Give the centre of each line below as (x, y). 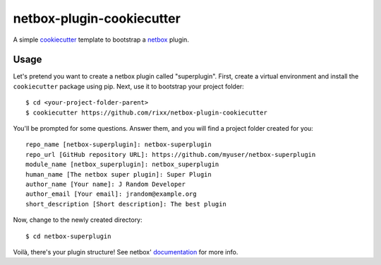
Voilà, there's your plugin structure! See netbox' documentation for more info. (126, 252)
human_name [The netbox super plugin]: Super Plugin (119, 174)
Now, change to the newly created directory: (78, 220)
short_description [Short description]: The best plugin (126, 204)
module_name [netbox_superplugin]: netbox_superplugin (122, 165)
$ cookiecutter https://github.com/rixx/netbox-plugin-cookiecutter (146, 112)
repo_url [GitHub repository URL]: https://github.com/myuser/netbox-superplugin (171, 154)
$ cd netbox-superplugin (68, 236)
